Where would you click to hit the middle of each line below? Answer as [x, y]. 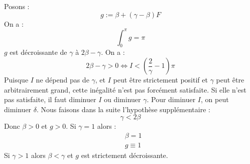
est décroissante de [38, 52]
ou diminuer [122, 99]
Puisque [16, 80]
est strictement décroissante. [124, 155]
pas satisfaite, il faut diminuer [50, 99]
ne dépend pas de [62, 80]
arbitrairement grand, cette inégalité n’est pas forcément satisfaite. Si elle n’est [125, 89]
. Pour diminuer [171, 99]
